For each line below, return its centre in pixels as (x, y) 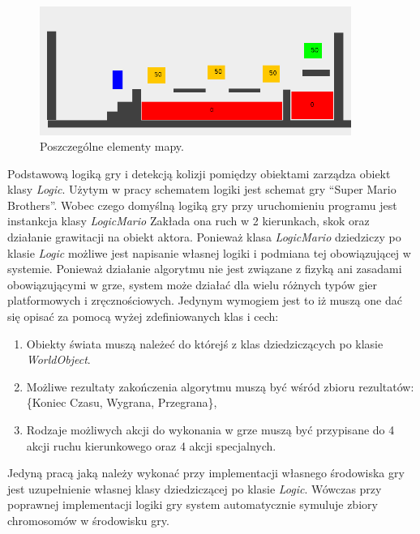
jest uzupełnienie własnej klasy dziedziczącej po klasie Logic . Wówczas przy (195, 488)
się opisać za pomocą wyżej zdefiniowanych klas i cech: (143, 316)
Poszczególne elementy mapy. (112, 146)
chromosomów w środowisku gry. (88, 520)
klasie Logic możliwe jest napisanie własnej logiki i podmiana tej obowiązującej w (209, 252)
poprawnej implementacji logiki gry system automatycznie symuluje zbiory (193, 504)
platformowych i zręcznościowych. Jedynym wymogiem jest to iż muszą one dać (205, 300)
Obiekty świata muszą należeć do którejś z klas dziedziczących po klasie (205, 343)
